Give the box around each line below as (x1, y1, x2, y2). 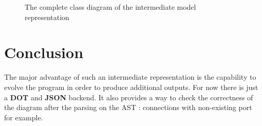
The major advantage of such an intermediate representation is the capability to (4, 71, 256, 82)
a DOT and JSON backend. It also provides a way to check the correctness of (4, 92, 253, 102)
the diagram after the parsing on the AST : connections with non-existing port (4, 102, 252, 113)
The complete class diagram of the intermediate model (25, 2, 196, 12)
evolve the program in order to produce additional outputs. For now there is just (4, 81, 258, 92)
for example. (4, 112, 43, 122)
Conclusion (4, 42, 84, 63)
